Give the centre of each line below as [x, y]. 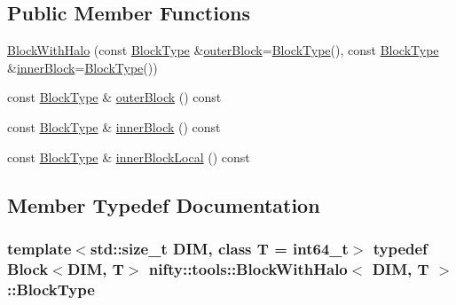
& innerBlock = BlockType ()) [83, 67]
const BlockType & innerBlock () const [114, 126]
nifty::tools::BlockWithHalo [248, 268]
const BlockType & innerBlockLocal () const [129, 156]
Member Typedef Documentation [164, 204]
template [39, 248]
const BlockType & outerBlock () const [114, 97]
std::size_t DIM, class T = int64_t [219, 248]
